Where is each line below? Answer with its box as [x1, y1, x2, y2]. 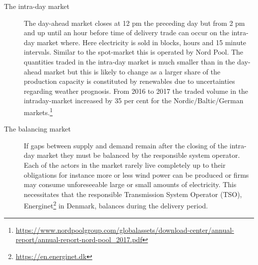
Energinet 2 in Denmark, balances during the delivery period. [24, 199, 208, 210]
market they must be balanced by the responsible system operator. [37, 150, 240, 160]
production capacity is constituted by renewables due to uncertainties [24, 76, 235, 86]
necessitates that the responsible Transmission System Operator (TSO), [24, 189, 242, 199]
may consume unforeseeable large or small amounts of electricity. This [24, 179, 237, 190]
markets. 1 [24, 105, 53, 117]
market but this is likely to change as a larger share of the [44, 66, 220, 76]
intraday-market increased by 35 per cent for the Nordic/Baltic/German [24, 95, 244, 106]
